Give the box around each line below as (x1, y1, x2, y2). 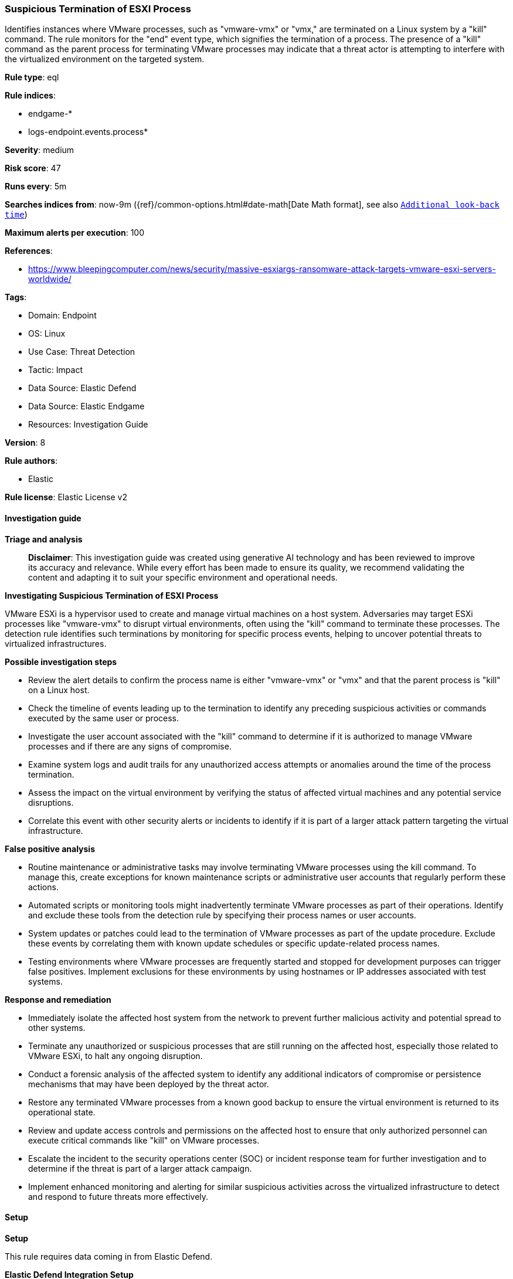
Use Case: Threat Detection (28, 347, 135, 357)
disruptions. (28, 797, 74, 808)
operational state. (28, 1107, 96, 1117)
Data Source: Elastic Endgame (28, 401, 145, 412)
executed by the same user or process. (28, 713, 179, 723)
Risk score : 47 (5, 163, 61, 174)
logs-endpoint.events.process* (28, 127, 148, 137)
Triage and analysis (5, 534, 83, 544)
